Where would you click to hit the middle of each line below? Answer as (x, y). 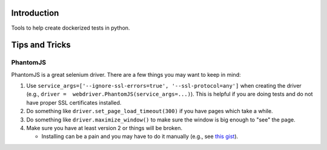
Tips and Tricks (41, 45)
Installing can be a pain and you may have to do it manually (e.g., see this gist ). (140, 137)
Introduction (35, 13)
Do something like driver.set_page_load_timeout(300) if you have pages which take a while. (150, 111)
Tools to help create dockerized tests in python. (71, 28)
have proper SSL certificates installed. (74, 102)
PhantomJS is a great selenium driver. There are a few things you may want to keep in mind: (126, 74)
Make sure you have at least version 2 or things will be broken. (104, 128)
